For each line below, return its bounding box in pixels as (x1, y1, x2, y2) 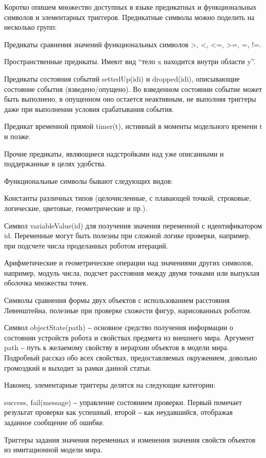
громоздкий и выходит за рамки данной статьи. (4, 362, 152, 373)
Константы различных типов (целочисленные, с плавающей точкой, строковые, (4, 193, 251, 203)
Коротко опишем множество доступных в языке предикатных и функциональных (4, 2, 257, 12)
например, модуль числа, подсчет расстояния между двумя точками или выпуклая (4, 267, 260, 278)
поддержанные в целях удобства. (4, 158, 106, 169)
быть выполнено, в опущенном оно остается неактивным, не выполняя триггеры (4, 93, 256, 104)
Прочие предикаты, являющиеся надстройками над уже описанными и (4, 148, 224, 159)
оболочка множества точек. (4, 277, 89, 288)
